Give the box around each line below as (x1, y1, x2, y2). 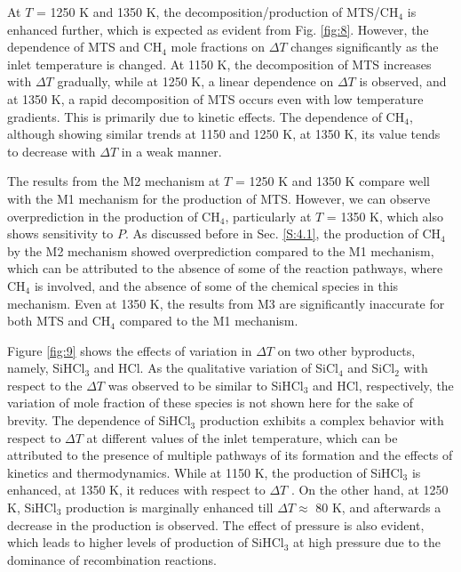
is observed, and (359, 72, 447, 91)
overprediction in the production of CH (7, 206, 220, 225)
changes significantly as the (290, 37, 439, 56)
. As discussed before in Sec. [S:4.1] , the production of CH (124, 224, 441, 243)
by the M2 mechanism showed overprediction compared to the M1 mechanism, (7, 241, 434, 260)
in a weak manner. (121, 141, 222, 160)
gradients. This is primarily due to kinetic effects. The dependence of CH (7, 107, 405, 125)
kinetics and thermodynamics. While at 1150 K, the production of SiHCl (7, 463, 403, 481)
